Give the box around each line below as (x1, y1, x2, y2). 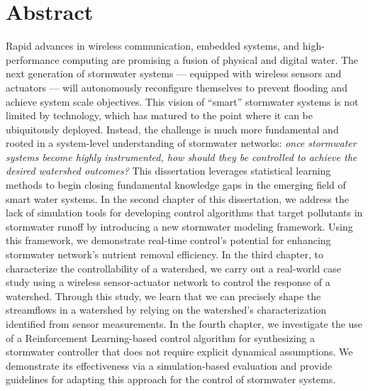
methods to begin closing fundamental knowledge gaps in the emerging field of (6, 177, 346, 192)
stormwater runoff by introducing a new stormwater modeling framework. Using (6, 219, 353, 233)
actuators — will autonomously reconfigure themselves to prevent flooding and (6, 79, 347, 94)
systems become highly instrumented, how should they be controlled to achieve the (6, 149, 357, 164)
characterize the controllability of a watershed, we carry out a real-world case (6, 260, 341, 275)
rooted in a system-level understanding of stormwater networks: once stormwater (6, 136, 357, 150)
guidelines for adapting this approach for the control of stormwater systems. (6, 372, 336, 387)
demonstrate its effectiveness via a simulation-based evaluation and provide (6, 358, 333, 373)
